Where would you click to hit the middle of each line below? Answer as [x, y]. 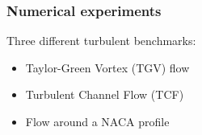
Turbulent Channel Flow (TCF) [105, 94]
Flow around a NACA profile [97, 121]
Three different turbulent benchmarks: [101, 41]
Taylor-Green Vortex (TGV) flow [107, 67]
